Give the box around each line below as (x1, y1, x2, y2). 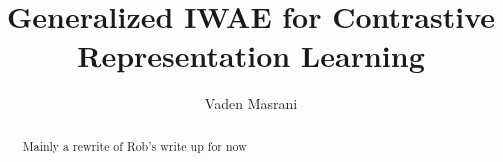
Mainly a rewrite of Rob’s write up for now (22, 137, 247, 154)
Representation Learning (77, 35, 425, 76)
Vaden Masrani (204, 93, 298, 114)
